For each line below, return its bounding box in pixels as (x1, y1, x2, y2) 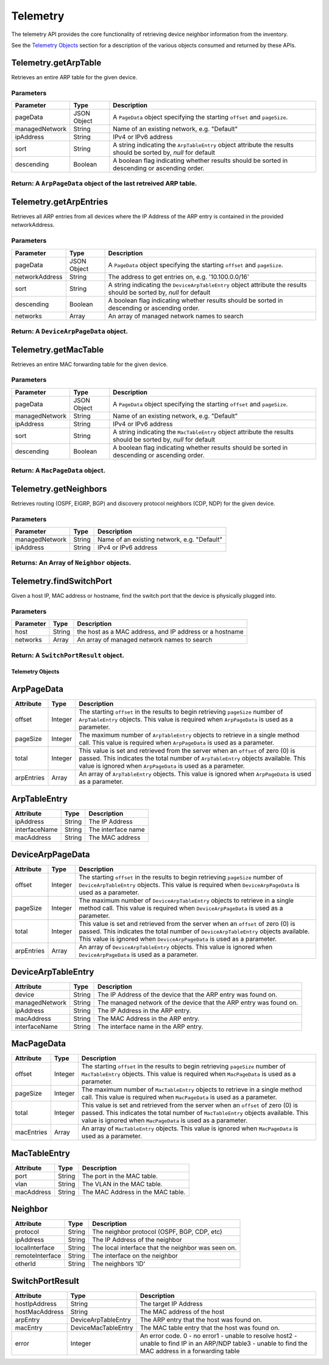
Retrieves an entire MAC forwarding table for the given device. (11, 360, 168, 368)
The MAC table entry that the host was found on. (140, 1324, 280, 1332)
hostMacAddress (15, 1307, 64, 1316)
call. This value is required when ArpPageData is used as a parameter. (79, 739, 274, 747)
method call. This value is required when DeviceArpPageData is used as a (79, 904, 283, 912)
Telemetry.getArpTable (11, 57, 102, 68)
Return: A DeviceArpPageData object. (11, 327, 128, 335)
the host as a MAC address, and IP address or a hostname (77, 628, 244, 636)
